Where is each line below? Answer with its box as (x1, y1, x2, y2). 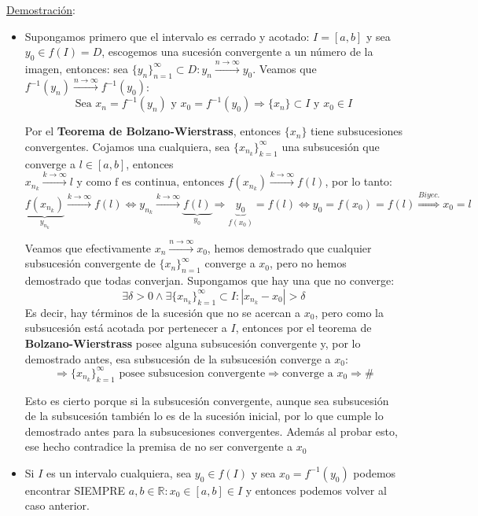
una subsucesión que (281, 138, 380, 154)
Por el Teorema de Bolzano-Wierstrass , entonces (24, 123, 281, 139)
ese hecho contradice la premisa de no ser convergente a (24, 438, 292, 455)
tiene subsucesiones (311, 123, 403, 139)
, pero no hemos (270, 255, 347, 271)
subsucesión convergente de (24, 255, 156, 271)
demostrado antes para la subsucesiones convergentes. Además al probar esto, (24, 422, 398, 439)
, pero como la (314, 304, 384, 320)
